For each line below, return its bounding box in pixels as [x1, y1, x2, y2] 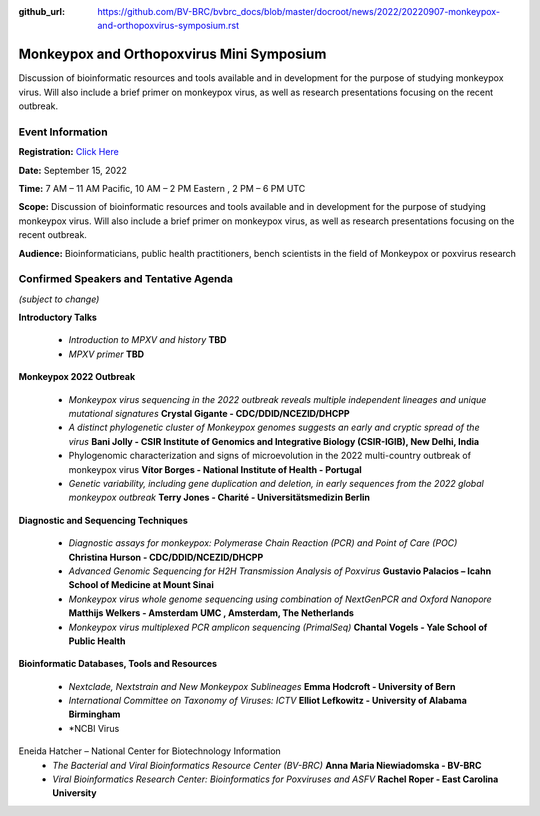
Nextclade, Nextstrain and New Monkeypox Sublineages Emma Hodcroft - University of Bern [68, 680, 456, 692]
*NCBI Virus [68, 722, 120, 734]
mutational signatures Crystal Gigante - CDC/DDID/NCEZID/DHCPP [68, 408, 350, 420]
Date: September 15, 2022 [18, 164, 127, 176]
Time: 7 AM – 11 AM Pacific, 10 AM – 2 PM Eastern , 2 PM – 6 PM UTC [18, 183, 306, 194]
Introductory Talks [18, 311, 97, 324]
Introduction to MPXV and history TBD [68, 334, 227, 346]
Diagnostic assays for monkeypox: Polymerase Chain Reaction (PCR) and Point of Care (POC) [68, 537, 458, 549]
